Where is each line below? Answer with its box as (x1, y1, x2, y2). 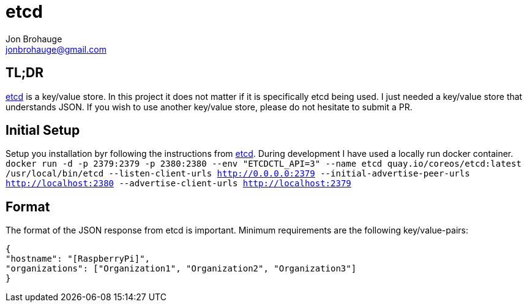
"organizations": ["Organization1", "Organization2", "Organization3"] (6, 263, 357, 274)
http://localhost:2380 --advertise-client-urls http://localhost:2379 (6, 178, 351, 189)
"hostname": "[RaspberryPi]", (6, 254, 151, 264)
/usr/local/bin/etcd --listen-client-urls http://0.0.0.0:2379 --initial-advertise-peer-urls (6, 169, 470, 179)
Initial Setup (6, 123, 80, 138)
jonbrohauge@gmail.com (6, 44, 107, 55)
